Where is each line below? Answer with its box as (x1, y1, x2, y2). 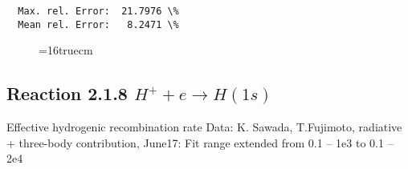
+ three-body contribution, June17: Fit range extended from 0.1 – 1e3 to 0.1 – (6, 134, 394, 151)
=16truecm (39, 42, 93, 58)
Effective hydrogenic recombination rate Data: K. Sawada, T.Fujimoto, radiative (6, 119, 402, 135)
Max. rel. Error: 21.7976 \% (18, 6, 179, 17)
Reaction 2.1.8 (6, 81, 128, 106)
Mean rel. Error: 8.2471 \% (18, 18, 179, 30)
